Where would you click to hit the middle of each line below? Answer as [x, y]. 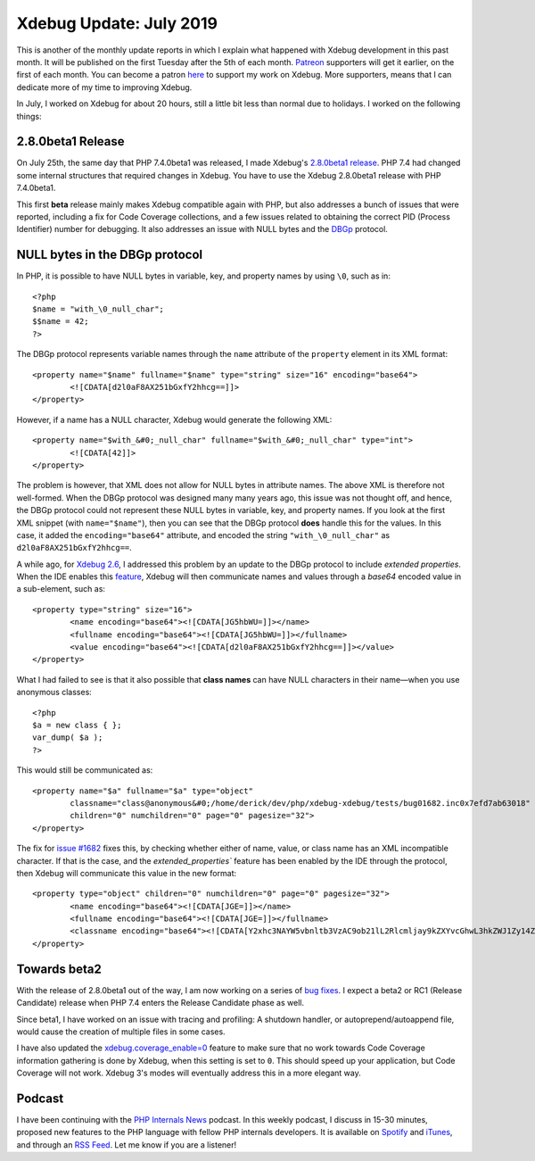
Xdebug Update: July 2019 [117, 23]
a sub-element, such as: [61, 589]
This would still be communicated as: [85, 770]
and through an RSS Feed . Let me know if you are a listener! [127, 1144]
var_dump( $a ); [68, 738]
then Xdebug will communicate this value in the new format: [126, 873]
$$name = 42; [61, 322]
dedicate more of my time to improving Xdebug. [104, 87]
